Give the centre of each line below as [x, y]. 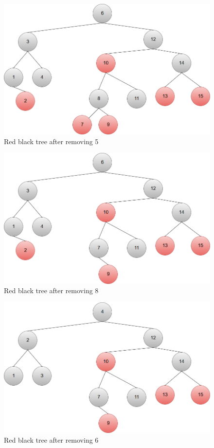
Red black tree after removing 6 [51, 439]
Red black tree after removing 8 [51, 290]
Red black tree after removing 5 [51, 141]
